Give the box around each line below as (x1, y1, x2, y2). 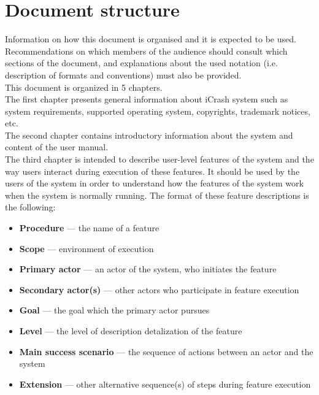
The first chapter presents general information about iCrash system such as (5, 93, 288, 105)
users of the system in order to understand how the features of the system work (5, 177, 304, 190)
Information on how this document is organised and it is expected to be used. (5, 33, 296, 45)
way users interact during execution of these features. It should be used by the (5, 164, 300, 177)
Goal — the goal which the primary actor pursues (19, 304, 210, 316)
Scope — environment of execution (19, 242, 154, 255)
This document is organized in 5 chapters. (5, 80, 163, 93)
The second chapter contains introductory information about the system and (5, 128, 293, 141)
